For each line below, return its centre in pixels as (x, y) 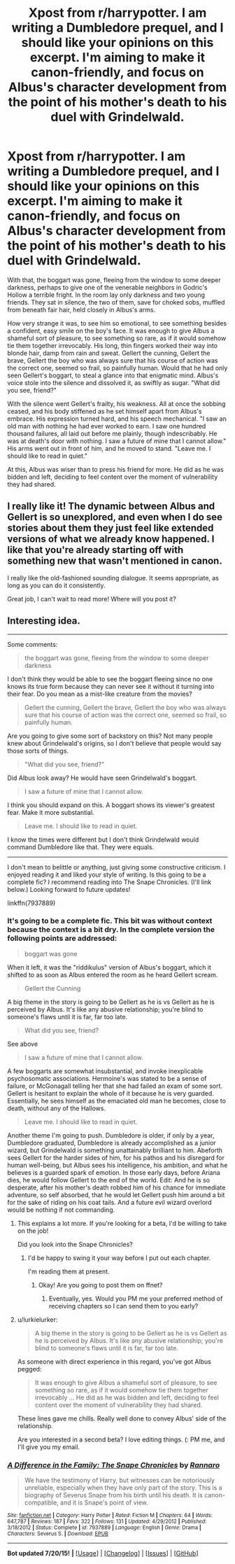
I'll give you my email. (49, 1446)
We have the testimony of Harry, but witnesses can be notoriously (120, 1480)
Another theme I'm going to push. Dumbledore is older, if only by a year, (111, 1135)
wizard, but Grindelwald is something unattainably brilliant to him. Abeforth (115, 1150)
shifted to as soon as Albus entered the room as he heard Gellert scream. (113, 975)
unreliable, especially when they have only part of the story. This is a (123, 1488)
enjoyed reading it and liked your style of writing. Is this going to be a (107, 874)
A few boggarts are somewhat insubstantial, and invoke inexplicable (105, 1071)
